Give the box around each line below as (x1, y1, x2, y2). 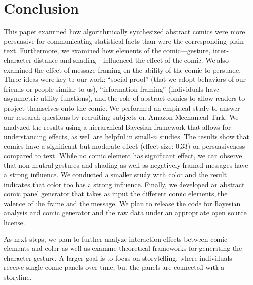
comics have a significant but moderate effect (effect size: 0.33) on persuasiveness (4, 141, 245, 151)
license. (4, 217, 25, 227)
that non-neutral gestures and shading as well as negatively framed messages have (4, 160, 248, 170)
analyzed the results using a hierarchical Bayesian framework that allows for (4, 122, 231, 132)
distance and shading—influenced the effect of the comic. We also (34, 55, 229, 65)
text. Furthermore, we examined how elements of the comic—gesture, (4, 45, 211, 56)
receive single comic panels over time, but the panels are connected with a (4, 262, 225, 272)
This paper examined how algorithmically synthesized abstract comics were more (4, 26, 245, 37)
